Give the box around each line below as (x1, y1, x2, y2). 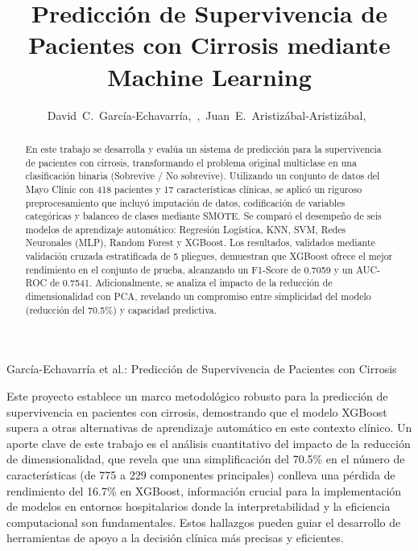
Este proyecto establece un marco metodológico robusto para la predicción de (6, 388, 388, 405)
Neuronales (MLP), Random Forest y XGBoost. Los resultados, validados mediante (25, 236, 375, 249)
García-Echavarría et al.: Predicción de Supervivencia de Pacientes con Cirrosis (6, 360, 397, 377)
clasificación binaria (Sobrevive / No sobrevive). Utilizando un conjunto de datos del (25, 169, 380, 183)
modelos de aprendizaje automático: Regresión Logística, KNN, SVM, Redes (25, 222, 346, 236)
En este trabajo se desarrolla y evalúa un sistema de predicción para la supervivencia (25, 142, 382, 155)
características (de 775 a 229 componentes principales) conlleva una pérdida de (6, 466, 395, 483)
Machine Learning (107, 60, 312, 93)
